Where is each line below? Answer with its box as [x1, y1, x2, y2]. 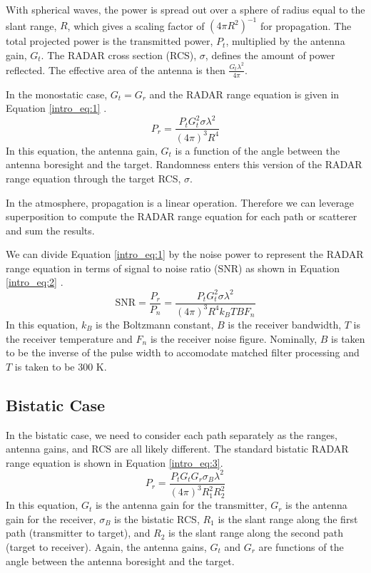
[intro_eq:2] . [6, 274, 63, 289]
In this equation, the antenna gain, [6, 143, 158, 158]
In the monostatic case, [6, 86, 108, 101]
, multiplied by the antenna [225, 33, 345, 48]
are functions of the [258, 540, 344, 554]
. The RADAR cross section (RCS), [41, 47, 197, 62]
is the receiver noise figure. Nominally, [150, 331, 317, 346]
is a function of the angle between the [175, 143, 340, 158]
